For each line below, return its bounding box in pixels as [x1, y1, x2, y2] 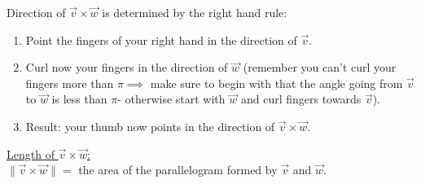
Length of [7, 145, 55, 162]
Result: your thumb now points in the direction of [25, 117, 275, 134]
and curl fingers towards [240, 90, 362, 107]
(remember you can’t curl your [243, 59, 397, 76]
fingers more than [25, 74, 114, 91]
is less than [51, 90, 107, 107]
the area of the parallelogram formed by [78, 161, 278, 178]
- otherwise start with [117, 90, 226, 107]
